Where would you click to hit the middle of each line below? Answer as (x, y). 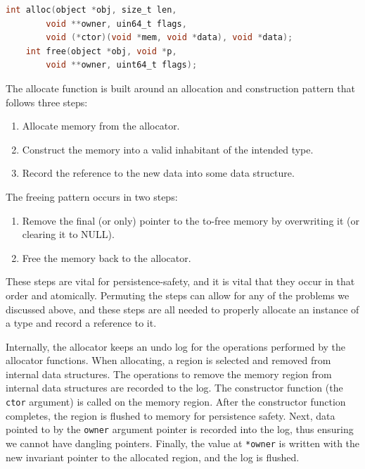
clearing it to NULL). (68, 234)
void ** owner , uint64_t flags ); (122, 65)
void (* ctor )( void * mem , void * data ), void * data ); (169, 38)
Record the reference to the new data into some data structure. (158, 173)
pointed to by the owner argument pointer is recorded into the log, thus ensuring (180, 429)
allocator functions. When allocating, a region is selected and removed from (168, 360)
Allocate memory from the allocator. (101, 126)
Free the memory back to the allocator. (107, 257)
